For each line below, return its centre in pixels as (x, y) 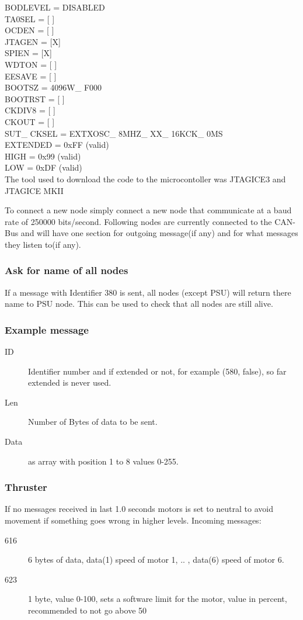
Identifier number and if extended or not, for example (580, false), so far (157, 371)
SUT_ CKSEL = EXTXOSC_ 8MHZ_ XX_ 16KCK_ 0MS (114, 133)
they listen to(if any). (43, 244)
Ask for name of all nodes (67, 270)
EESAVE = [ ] (31, 76)
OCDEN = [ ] (29, 30)
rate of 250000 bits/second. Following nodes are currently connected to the (138, 221)
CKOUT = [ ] (30, 121)
